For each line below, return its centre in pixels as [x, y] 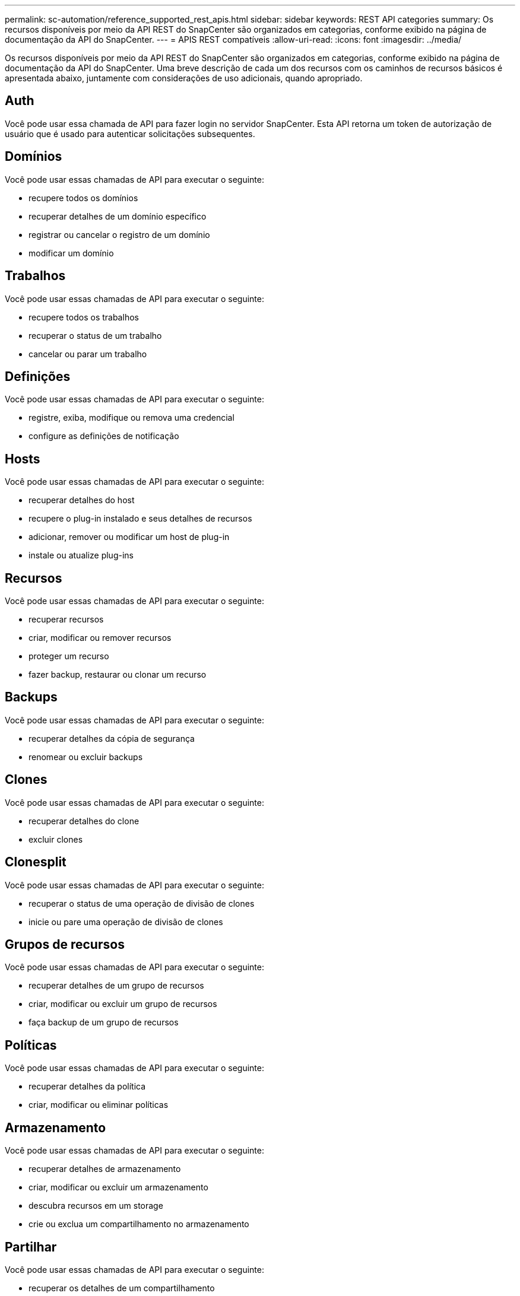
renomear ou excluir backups [86, 757]
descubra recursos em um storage [96, 1206]
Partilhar [31, 1247]
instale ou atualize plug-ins [81, 555]
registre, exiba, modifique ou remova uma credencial [131, 418]
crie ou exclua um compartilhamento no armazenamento [139, 1224]
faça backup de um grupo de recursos [104, 1022]
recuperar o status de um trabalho [95, 335]
